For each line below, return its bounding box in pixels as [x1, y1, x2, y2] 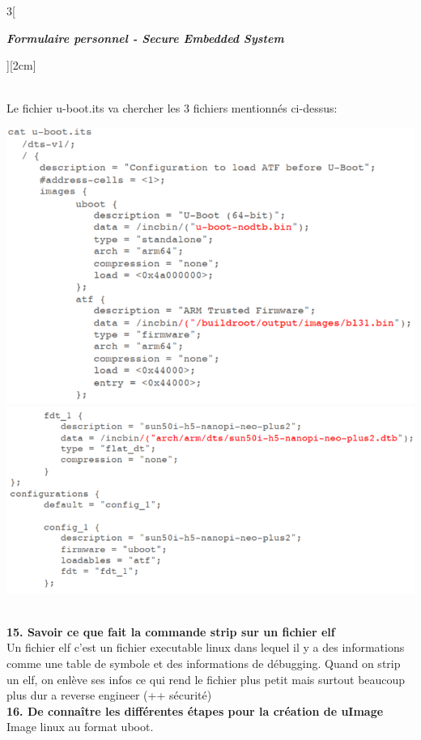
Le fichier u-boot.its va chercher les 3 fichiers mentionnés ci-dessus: [6, 100, 338, 117]
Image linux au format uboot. [6, 718, 154, 735]
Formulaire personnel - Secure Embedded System [6, 29, 284, 46]
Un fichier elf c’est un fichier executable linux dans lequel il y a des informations [6, 639, 405, 656]
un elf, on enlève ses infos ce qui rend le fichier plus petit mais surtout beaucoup [6, 670, 406, 687]
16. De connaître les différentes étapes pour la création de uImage [6, 702, 384, 719]
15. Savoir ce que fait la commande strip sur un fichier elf [6, 623, 335, 640]
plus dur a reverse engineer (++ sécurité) [6, 687, 212, 704]
